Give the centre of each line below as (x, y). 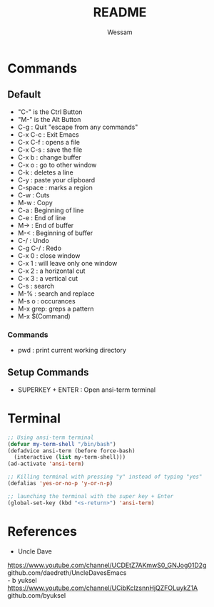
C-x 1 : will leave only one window (67, 263)
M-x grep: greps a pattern (56, 308)
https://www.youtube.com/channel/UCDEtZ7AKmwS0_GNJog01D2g (107, 565)
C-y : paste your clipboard (56, 180)
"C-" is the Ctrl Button (50, 112)
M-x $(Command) (44, 316)
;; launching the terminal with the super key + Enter (91, 496)
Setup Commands (48, 372)
